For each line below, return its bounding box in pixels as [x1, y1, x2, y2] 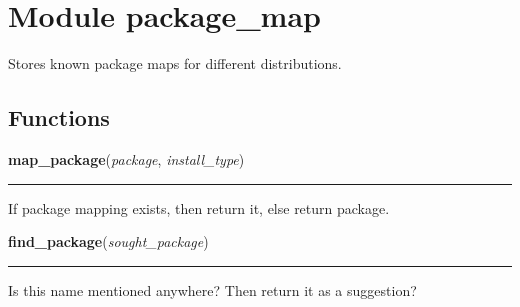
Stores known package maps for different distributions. [8, 53, 342, 74]
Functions [8, 102, 110, 133]
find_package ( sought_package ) [8, 231, 209, 252]
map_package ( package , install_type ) [8, 148, 245, 169]
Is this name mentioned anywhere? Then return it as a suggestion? [8, 279, 417, 300]
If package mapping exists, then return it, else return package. [8, 197, 390, 218]
